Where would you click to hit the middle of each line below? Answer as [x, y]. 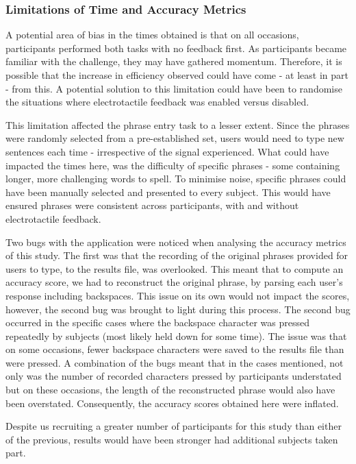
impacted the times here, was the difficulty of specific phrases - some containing [173, 165]
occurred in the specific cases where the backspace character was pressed [158, 322]
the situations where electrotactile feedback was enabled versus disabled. [157, 102]
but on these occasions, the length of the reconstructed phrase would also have [170, 390]
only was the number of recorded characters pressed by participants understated [174, 376]
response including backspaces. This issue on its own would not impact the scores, [178, 295]
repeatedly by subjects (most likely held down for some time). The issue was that [176, 335]
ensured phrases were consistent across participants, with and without [152, 205]
